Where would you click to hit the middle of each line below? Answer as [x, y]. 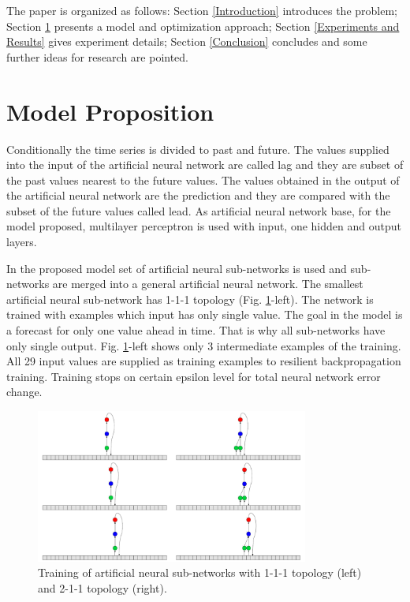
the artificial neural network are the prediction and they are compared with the [198, 195]
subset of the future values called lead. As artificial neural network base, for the [199, 210]
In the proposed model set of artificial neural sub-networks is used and [177, 268]
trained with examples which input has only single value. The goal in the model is [205, 314]
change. [24, 392]
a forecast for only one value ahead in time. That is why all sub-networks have [196, 330]
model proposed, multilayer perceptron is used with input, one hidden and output [204, 226]
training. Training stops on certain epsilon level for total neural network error [194, 376]
